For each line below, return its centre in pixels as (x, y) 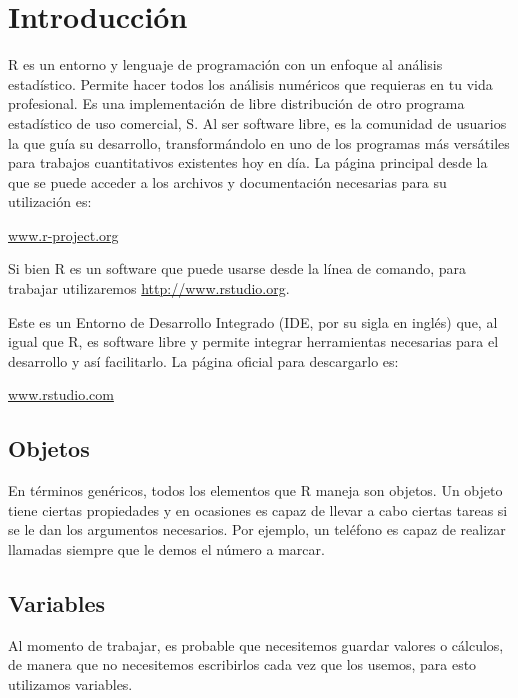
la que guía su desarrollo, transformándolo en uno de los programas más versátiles (259, 142)
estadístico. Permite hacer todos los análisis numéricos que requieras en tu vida (250, 83)
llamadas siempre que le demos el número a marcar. (166, 549)
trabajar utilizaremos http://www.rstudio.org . (149, 288)
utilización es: (50, 201)
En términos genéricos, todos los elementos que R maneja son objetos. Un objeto (255, 490)
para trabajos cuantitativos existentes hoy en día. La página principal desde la (248, 162)
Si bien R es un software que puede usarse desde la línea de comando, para (237, 268)
